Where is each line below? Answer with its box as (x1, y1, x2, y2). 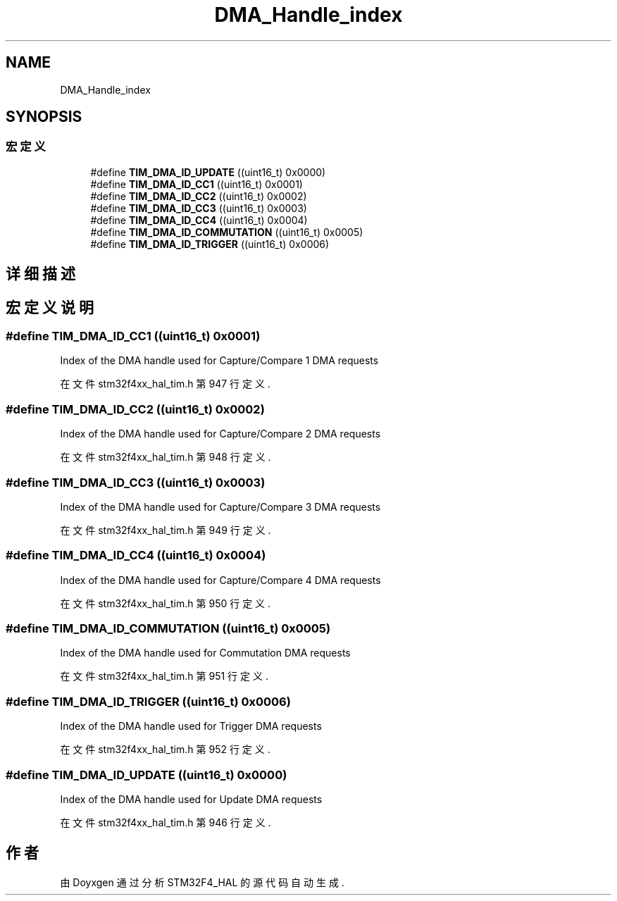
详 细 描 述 (6, 265, 75, 283)
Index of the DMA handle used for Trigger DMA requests (60, 720, 322, 733)
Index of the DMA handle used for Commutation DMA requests (60, 647, 351, 659)
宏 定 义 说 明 (6, 298, 94, 316)
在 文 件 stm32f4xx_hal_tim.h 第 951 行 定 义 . (60, 670, 268, 683)
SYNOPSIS (6, 108, 82, 126)
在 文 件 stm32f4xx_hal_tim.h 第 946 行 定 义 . (60, 816, 271, 828)
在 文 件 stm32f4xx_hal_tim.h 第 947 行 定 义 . (60, 378, 270, 390)
